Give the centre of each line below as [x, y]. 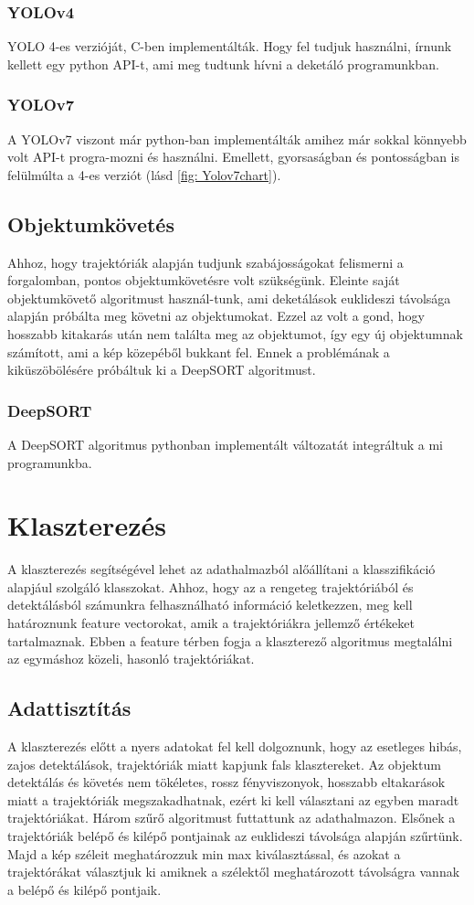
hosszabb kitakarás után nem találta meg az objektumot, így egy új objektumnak [235, 333]
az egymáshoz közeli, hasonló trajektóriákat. [131, 659]
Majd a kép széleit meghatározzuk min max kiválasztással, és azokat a [204, 853]
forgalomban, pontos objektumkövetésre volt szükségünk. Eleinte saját [204, 280]
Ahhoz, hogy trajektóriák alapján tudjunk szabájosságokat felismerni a [205, 262]
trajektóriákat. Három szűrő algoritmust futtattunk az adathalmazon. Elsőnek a [232, 818]
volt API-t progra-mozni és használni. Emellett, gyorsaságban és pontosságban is [233, 157]
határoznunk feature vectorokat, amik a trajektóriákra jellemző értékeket [211, 623]
